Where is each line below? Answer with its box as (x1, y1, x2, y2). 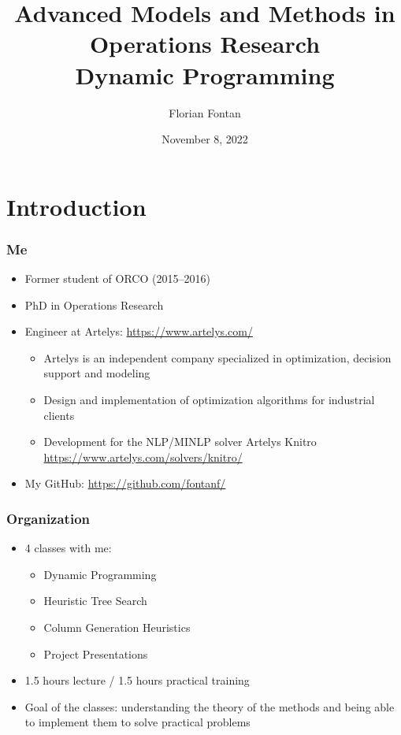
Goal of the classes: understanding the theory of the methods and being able (24, 698, 395, 715)
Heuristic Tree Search (43, 592, 147, 609)
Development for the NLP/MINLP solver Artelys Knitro (43, 433, 317, 450)
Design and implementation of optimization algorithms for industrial (43, 392, 375, 408)
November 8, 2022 (162, 131, 248, 147)
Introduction (6, 190, 147, 222)
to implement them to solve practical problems (24, 714, 251, 730)
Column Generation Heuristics (43, 619, 191, 636)
